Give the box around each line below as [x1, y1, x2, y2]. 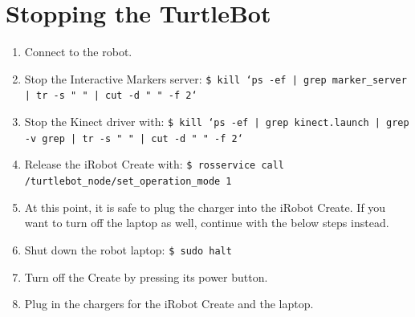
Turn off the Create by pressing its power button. [24, 268, 268, 285]
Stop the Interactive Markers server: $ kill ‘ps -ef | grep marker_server [24, 70, 407, 87]
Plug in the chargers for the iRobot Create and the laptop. [24, 295, 314, 312]
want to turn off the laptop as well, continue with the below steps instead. [24, 214, 389, 231]
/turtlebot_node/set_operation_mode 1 [24, 176, 232, 187]
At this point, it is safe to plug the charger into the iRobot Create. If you [24, 198, 386, 215]
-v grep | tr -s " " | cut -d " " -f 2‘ [24, 132, 243, 144]
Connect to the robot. [24, 43, 132, 60]
